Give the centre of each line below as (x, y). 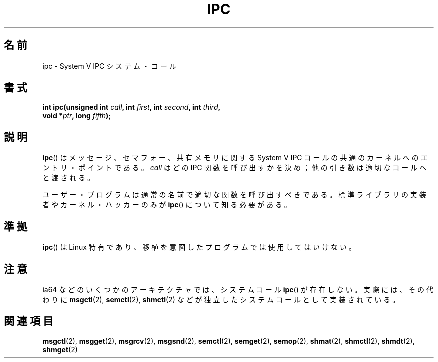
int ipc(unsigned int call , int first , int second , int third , (132, 107)
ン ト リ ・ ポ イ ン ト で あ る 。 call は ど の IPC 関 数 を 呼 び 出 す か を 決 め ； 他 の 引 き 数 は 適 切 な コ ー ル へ (235, 168)
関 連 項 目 (29, 321)
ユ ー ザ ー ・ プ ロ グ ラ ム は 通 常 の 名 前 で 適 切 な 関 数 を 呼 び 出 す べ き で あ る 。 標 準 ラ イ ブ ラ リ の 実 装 (234, 195)
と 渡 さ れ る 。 (69, 178)
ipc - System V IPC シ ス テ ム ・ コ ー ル (109, 66)
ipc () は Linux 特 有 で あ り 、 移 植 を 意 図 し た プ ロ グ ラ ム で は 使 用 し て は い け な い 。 (199, 247)
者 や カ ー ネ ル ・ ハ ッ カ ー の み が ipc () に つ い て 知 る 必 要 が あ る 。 (167, 205)
